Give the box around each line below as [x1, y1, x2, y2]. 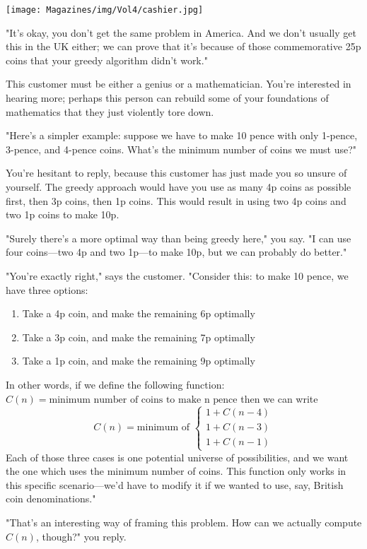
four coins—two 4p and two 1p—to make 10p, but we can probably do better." [6, 244, 347, 259]
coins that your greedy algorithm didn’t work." [6, 52, 208, 67]
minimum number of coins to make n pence [49, 394, 238, 405]
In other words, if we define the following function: [6, 377, 225, 391]
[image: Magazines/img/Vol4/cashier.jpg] [6, 5, 204, 15]
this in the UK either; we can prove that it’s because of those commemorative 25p [6, 39, 361, 54]
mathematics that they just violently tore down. [6, 104, 214, 119]
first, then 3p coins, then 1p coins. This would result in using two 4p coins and [6, 193, 346, 208]
